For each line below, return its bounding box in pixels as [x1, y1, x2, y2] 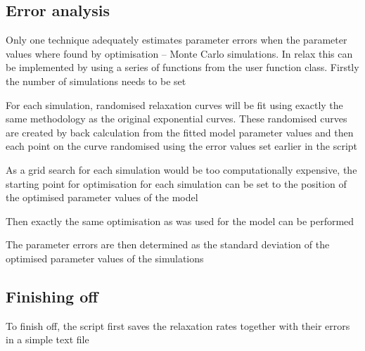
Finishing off [6, 285, 98, 307]
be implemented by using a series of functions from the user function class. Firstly [6, 60, 359, 75]
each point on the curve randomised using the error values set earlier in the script [6, 139, 358, 153]
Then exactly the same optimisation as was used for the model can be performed [6, 213, 354, 228]
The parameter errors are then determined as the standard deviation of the [6, 237, 330, 252]
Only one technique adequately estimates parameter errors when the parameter [6, 32, 347, 47]
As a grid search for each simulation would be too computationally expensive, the [6, 162, 357, 177]
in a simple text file [6, 332, 89, 347]
